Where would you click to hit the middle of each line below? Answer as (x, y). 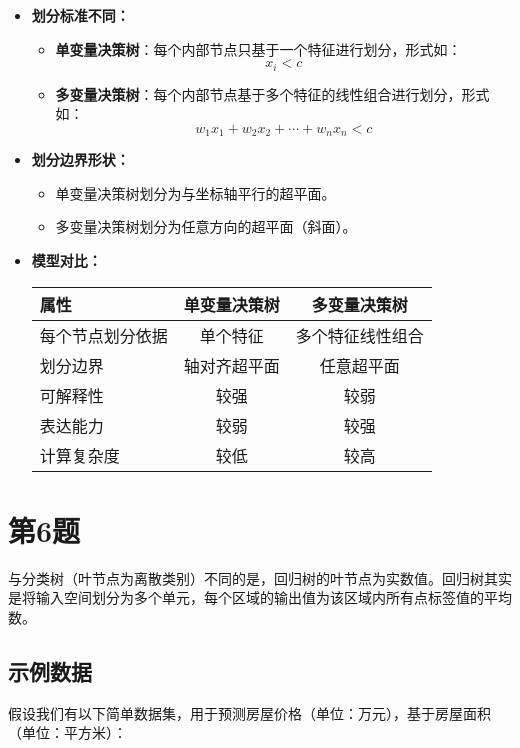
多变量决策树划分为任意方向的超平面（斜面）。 (206, 226)
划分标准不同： (80, 15)
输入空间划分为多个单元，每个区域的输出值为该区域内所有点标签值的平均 (273, 597)
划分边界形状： (80, 159)
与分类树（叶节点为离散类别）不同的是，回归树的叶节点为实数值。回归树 (246, 577)
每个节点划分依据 (103, 335)
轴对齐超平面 (231, 365)
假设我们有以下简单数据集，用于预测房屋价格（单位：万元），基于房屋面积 (249, 712)
